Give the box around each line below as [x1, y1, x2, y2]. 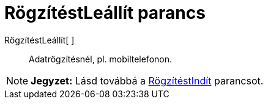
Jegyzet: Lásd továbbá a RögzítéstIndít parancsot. [31, 74, 264, 87]
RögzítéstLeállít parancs [4, 2, 206, 23]
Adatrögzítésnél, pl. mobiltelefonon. [29, 53, 173, 64]
